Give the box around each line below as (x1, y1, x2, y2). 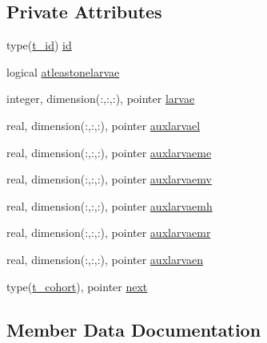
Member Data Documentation (6, 317, 261, 341)
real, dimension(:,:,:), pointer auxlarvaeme (6, 144, 212, 160)
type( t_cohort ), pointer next (6, 278, 148, 294)
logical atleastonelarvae (6, 63, 120, 80)
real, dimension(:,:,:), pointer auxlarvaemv (6, 171, 212, 187)
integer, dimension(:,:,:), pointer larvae (6, 90, 195, 107)
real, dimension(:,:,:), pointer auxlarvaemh (6, 197, 213, 214)
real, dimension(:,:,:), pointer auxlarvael (6, 116, 201, 133)
